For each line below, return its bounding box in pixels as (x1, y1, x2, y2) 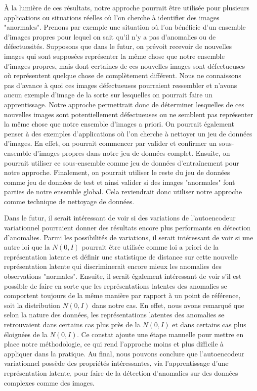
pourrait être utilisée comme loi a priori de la (82, 242, 219, 252)
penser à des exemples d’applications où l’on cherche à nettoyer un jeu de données (4, 128, 253, 138)
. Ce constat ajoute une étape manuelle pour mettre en (77, 329, 244, 339)
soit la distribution (4, 300, 60, 310)
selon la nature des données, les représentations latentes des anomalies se (4, 309, 224, 320)
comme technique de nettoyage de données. (4, 196, 134, 206)
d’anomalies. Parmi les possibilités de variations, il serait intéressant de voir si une (4, 232, 253, 242)
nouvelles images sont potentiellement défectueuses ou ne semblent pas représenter (4, 109, 253, 119)
